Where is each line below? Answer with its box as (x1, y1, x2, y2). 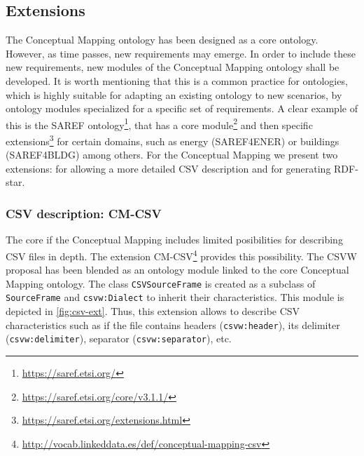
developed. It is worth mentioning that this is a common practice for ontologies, (6, 73, 348, 88)
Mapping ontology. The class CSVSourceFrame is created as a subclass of (6, 276, 316, 290)
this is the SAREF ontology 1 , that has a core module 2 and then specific (6, 115, 313, 132)
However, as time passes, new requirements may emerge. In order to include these (6, 46, 356, 60)
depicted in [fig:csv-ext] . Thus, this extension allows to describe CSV (6, 304, 300, 318)
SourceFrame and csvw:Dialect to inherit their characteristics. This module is (6, 290, 344, 304)
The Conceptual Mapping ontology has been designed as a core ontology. (6, 32, 318, 47)
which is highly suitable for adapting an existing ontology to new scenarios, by (6, 87, 342, 102)
